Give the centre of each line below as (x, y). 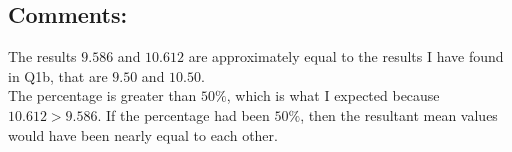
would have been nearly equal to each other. (143, 134)
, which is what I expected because (333, 95)
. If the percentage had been (183, 114)
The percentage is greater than (102, 95)
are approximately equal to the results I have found (346, 56)
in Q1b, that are (58, 75)
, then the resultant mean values (399, 114)
